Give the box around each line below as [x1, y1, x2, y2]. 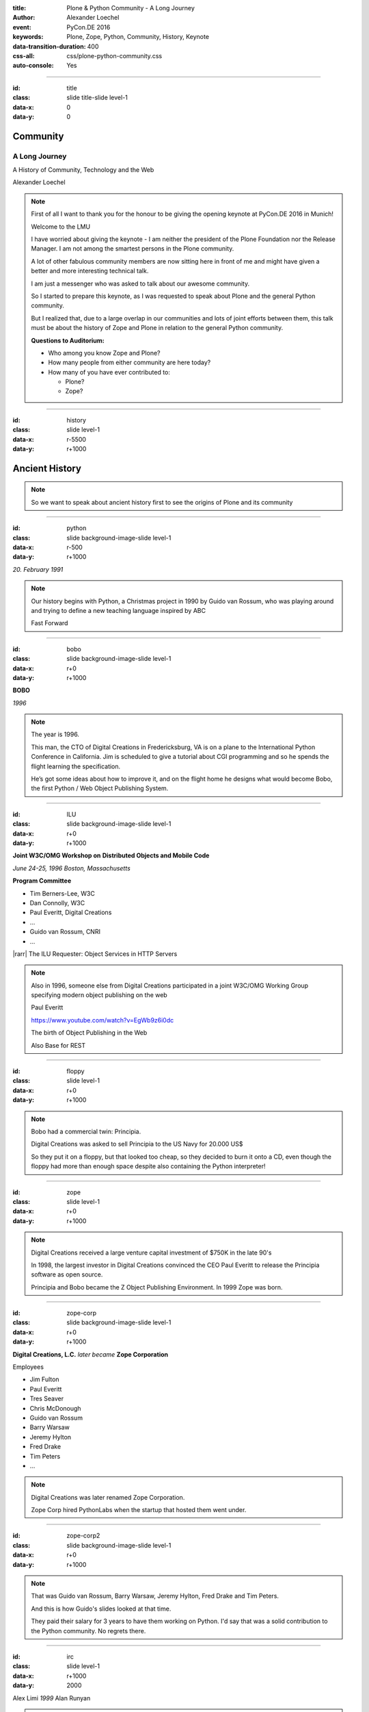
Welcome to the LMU [31, 223, 91, 231]
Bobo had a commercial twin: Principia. [31, 1127, 141, 1135]
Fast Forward [31, 619, 68, 627]
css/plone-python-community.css [66, 51, 163, 60]
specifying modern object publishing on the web [31, 991, 167, 999]
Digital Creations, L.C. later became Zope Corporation [12, 1350, 169, 1359]
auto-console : [12, 62, 54, 70]
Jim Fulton [29, 1375, 59, 1383]
